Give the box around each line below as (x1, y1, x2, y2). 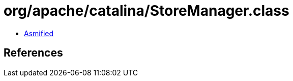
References (4, 46, 63, 60)
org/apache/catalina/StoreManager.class (4, 2, 289, 19)
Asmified (24, 29, 54, 38)
